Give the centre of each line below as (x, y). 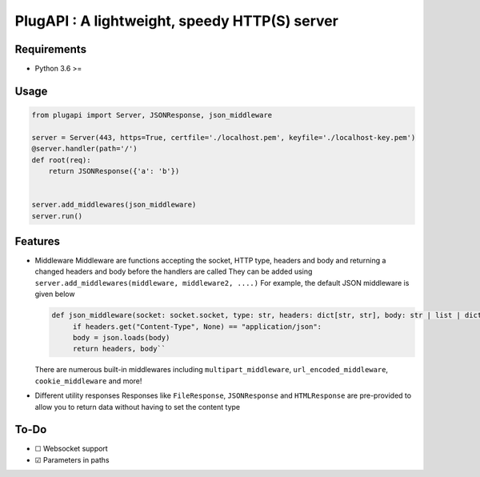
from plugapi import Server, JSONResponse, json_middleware (152, 115)
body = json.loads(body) (121, 338)
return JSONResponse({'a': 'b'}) (114, 171)
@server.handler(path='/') (84, 149)
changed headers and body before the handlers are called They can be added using (174, 271)
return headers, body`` (119, 349)
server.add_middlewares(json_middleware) (114, 205)
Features (37, 241)
